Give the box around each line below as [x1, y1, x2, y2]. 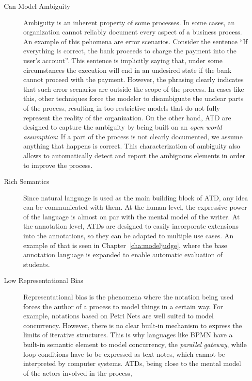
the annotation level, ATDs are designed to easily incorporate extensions [23, 221, 239, 231]
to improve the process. [23, 160, 93, 170]
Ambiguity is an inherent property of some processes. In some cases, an [23, 17, 235, 27]
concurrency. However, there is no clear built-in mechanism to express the [23, 320, 242, 330]
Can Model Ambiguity [4, 1, 70, 11]
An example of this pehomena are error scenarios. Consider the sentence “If [23, 36, 248, 46]
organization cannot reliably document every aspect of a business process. [23, 27, 242, 37]
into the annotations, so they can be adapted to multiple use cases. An [23, 231, 234, 241]
